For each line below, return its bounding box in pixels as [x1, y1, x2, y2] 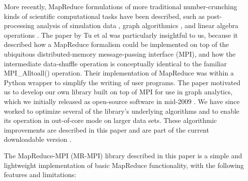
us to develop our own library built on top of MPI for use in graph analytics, [4, 87, 232, 97]
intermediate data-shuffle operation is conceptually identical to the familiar [4, 58, 227, 68]
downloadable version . [4, 134, 71, 144]
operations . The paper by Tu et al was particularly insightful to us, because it [4, 30, 238, 40]
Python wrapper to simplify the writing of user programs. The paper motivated [4, 77, 241, 87]
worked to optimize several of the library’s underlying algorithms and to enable [4, 106, 240, 116]
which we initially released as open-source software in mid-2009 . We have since [4, 96, 240, 106]
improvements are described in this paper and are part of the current [4, 124, 209, 135]
